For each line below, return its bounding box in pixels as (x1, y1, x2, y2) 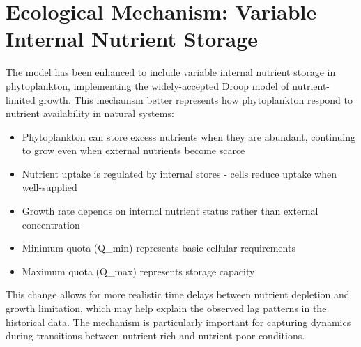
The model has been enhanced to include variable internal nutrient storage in (6, 65, 336, 79)
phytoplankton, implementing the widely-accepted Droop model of (6, 78, 289, 93)
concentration (22, 217, 80, 231)
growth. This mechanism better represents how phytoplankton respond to (38, 92, 353, 107)
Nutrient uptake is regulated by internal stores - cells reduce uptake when (22, 166, 337, 180)
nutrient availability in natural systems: (6, 106, 174, 121)
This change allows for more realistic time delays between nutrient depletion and (6, 287, 350, 302)
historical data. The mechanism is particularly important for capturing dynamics (6, 314, 351, 329)
